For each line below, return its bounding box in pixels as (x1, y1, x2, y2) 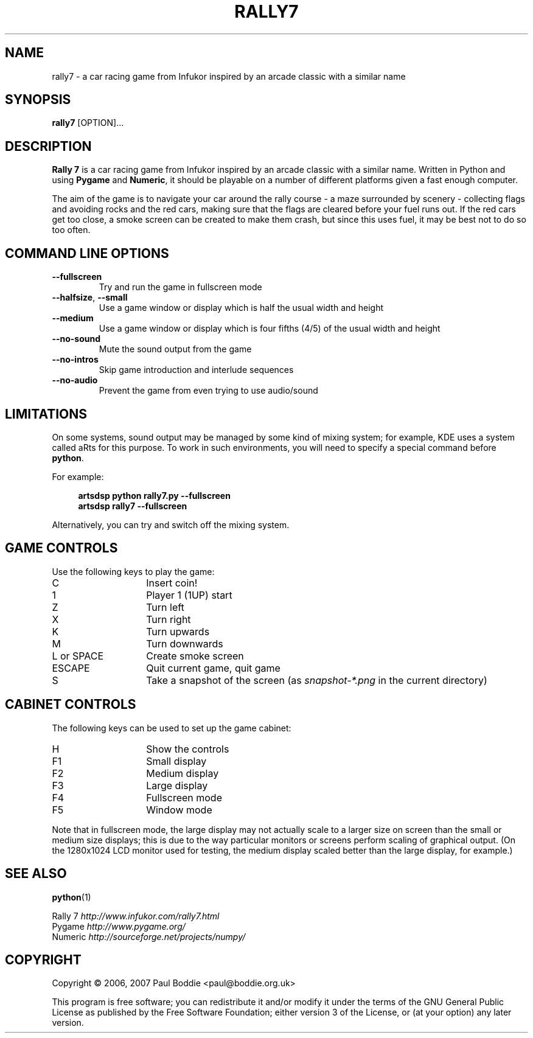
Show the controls (146, 742, 229, 755)
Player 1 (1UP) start (146, 588, 232, 601)
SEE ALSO (5, 866, 67, 882)
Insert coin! (146, 576, 198, 589)
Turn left (146, 601, 184, 613)
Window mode (146, 803, 212, 816)
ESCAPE (52, 661, 90, 674)
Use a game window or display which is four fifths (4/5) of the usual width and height (99, 323, 441, 334)
